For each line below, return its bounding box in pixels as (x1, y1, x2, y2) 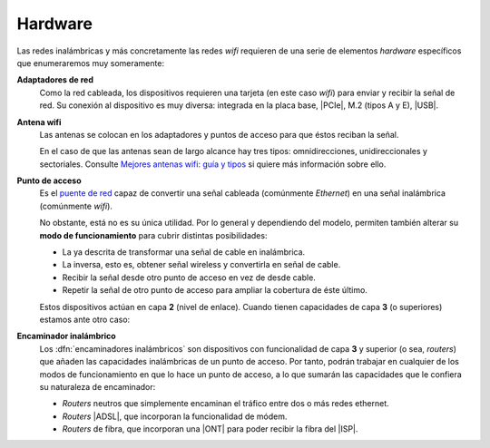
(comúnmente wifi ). (39, 200, 113, 211)
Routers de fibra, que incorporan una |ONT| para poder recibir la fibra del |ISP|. (62, 424, 358, 434)
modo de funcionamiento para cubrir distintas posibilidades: (39, 229, 268, 240)
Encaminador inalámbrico (16, 331, 117, 342)
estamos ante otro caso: (39, 314, 131, 325)
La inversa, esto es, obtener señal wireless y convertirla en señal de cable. (62, 259, 341, 270)
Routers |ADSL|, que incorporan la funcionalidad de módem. (62, 411, 288, 422)
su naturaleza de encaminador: (39, 381, 156, 392)
